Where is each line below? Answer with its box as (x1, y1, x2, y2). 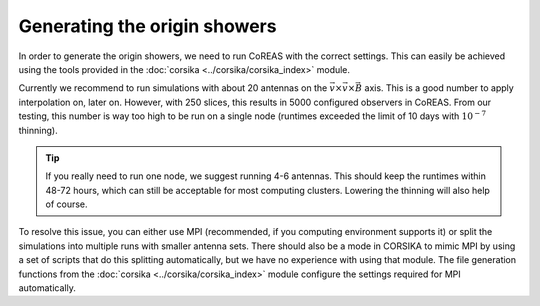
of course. (45, 198, 89, 210)
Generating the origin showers (18, 15, 277, 37)
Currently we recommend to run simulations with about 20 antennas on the (18, 82, 328, 94)
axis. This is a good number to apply (364, 82, 514, 94)
